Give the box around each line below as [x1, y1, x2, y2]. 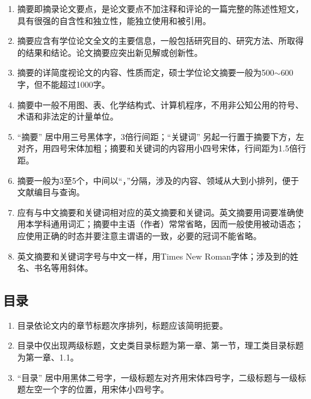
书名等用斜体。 [34, 261, 93, 274]
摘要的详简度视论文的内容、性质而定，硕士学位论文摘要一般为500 [17, 66, 274, 79]
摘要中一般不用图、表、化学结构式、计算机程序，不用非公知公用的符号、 [17, 98, 304, 111]
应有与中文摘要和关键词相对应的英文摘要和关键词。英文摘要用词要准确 [17, 206, 295, 218]
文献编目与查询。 [17, 186, 85, 198]
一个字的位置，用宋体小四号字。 [42, 383, 169, 395]
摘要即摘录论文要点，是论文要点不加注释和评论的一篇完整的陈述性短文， [17, 2, 304, 14]
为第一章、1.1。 [17, 351, 79, 364]
